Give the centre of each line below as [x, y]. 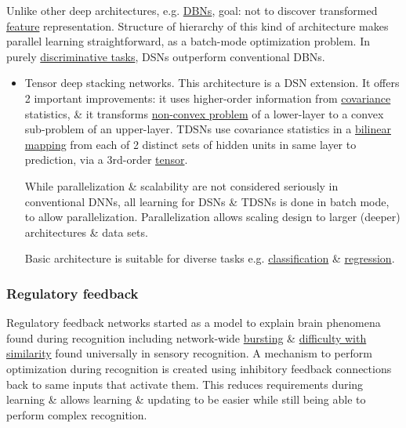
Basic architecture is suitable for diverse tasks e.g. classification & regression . [210, 258]
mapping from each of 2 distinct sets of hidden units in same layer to [190, 144]
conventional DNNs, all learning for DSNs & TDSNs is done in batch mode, [207, 201]
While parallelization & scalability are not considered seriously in [181, 185]
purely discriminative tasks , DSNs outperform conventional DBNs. [166, 56]
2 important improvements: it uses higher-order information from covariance [208, 98]
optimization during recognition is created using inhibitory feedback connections [199, 368]
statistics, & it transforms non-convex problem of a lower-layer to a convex [204, 113]
